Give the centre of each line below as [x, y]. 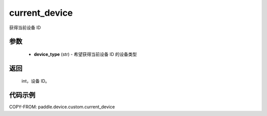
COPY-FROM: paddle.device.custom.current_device [62, 107]
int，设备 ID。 [36, 81]
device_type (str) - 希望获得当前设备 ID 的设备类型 [85, 54]
